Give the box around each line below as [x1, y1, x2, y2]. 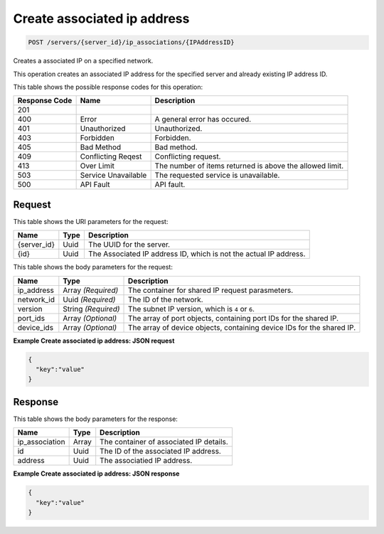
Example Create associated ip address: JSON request [13, 336, 175, 345]
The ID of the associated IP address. [100, 447, 222, 456]
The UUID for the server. [87, 240, 171, 250]
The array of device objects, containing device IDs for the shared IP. [128, 322, 356, 332]
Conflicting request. [154, 151, 221, 161]
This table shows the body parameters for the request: [13, 263, 174, 272]
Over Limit [80, 161, 115, 171]
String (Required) [63, 304, 120, 314]
